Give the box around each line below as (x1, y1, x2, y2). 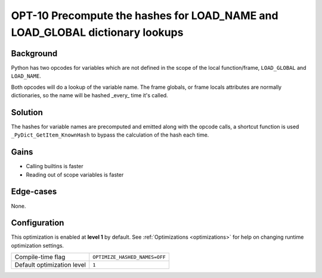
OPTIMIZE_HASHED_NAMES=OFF (92, 254, 166, 260)
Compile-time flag (14, 253, 66, 261)
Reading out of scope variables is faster (26, 171, 124, 178)
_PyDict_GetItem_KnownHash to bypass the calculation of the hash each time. (11, 131, 209, 138)
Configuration (11, 218, 64, 228)
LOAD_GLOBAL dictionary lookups (11, 26, 184, 39)
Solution (11, 107, 43, 118)
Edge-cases (11, 187, 57, 197)
